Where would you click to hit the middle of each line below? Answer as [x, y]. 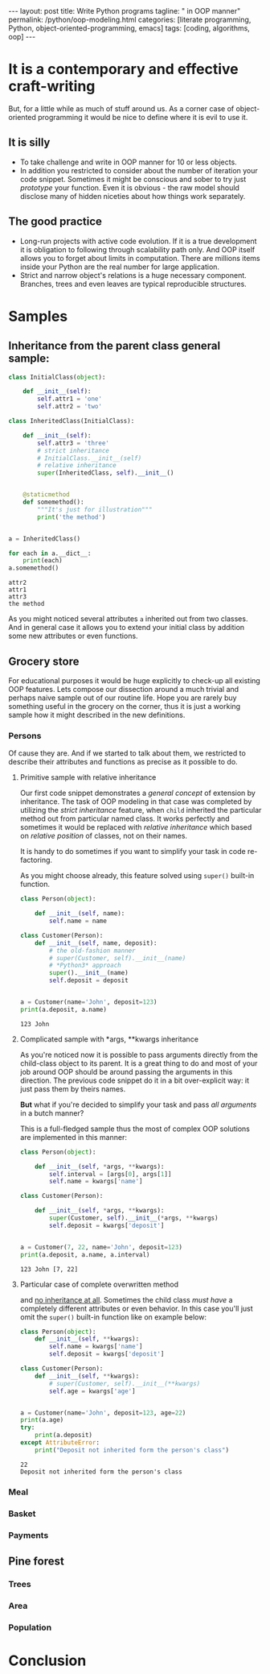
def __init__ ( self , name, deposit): [96, 943]
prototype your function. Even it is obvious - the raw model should [129, 188]
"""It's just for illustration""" [95, 509]
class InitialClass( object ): [57, 377]
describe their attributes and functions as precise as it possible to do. [123, 762]
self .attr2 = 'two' [70, 407]
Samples [38, 316]
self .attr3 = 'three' [74, 443]
